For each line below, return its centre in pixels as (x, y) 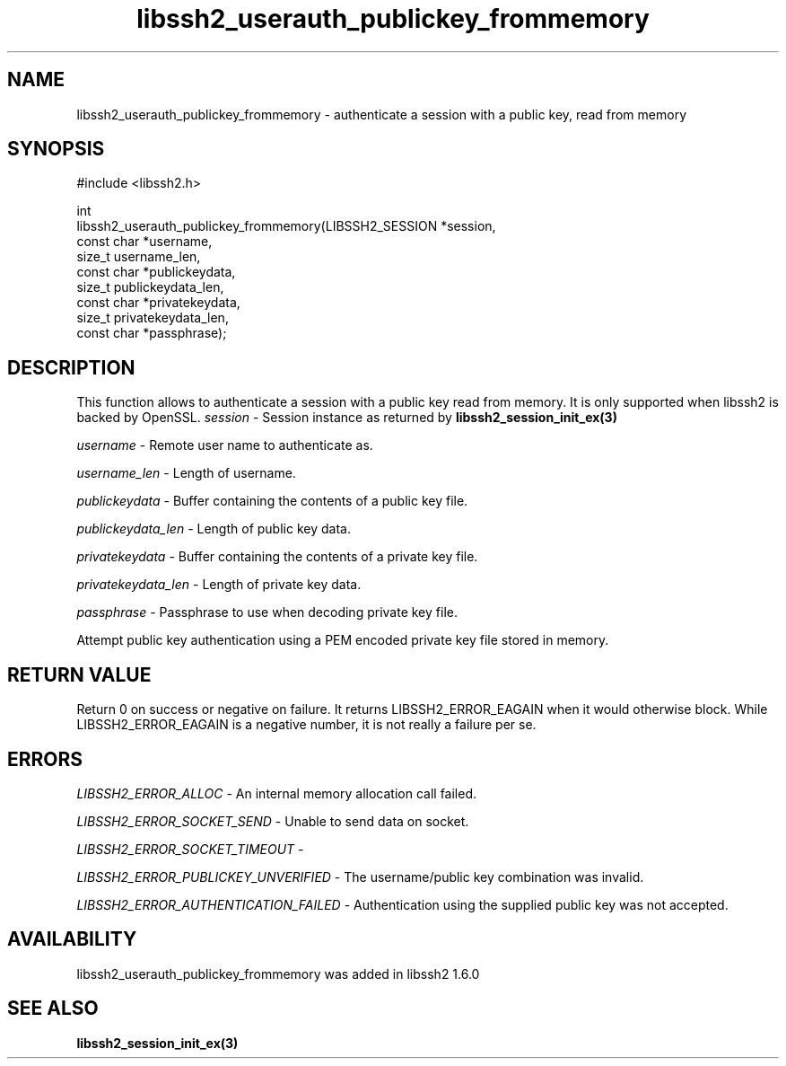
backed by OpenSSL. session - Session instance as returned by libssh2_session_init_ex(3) (347, 418)
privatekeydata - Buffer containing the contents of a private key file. (277, 557)
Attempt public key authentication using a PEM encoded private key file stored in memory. (343, 640)
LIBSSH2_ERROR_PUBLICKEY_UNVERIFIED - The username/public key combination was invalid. (360, 877)
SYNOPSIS (56, 149)
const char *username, (144, 242)
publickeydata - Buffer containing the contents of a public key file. (272, 501)
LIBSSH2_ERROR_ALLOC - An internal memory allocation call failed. (277, 793)
